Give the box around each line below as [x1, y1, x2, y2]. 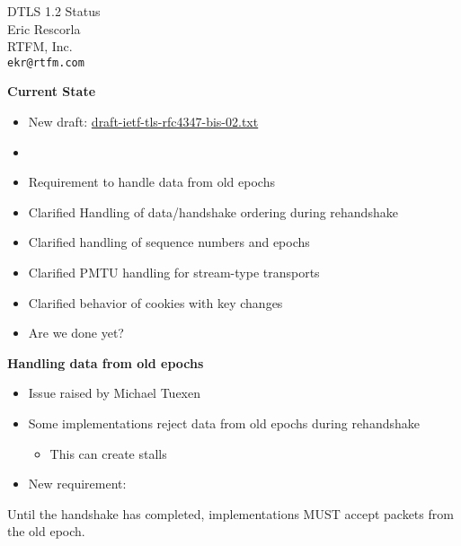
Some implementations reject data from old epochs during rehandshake [28, 413, 420, 432]
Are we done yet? [28, 323, 124, 342]
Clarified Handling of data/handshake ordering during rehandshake [28, 202, 398, 221]
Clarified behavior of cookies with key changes [28, 293, 283, 312]
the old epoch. [7, 522, 85, 541]
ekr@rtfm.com [7, 56, 84, 69]
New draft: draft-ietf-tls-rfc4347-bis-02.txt [28, 112, 259, 131]
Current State [7, 82, 96, 101]
